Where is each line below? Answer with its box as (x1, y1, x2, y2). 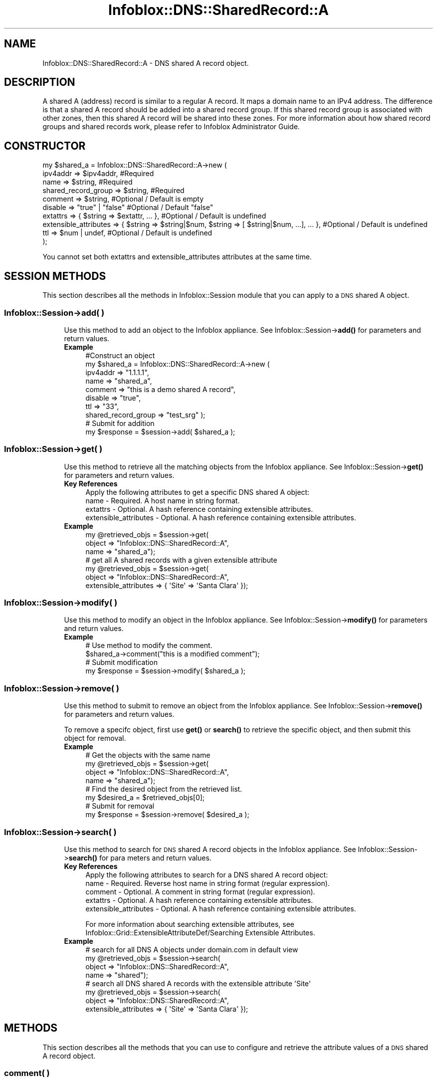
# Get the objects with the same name (85, 751, 211, 760)
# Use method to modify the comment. (85, 641, 213, 650)
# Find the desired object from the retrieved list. (85, 785, 242, 794)
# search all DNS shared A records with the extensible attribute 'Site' (85, 979, 311, 988)
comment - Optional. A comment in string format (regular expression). (85, 887, 315, 896)
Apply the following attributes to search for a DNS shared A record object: (85, 870, 328, 879)
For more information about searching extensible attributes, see (85, 919, 295, 928)
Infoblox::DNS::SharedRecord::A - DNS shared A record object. (42, 58, 249, 67)
